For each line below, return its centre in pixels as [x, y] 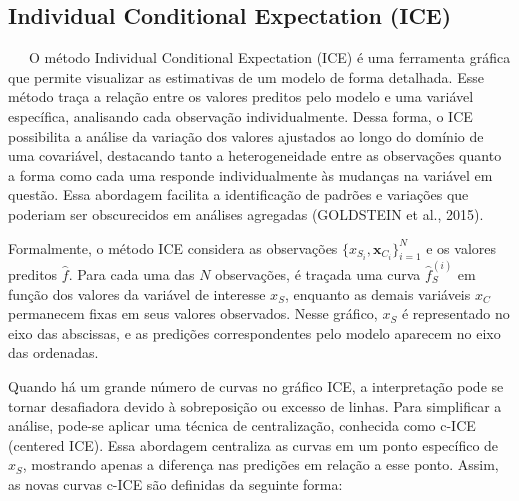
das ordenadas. [53, 352]
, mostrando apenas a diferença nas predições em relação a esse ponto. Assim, [260, 464]
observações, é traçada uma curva [318, 274]
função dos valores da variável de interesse [137, 293]
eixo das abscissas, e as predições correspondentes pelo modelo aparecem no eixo [254, 332]
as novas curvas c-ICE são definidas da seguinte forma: [175, 483]
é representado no [455, 313]
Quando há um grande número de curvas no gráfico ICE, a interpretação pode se [256, 385]
